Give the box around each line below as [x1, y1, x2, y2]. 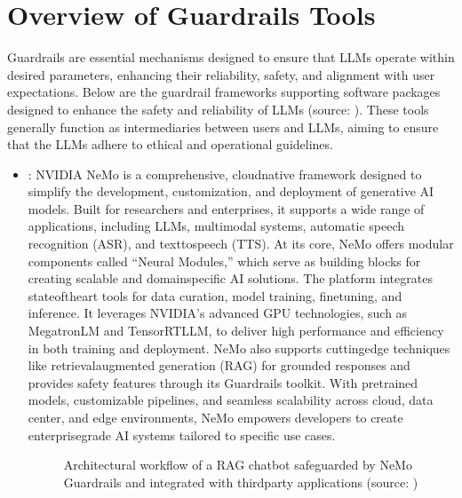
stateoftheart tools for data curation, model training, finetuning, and [28, 286, 402, 304]
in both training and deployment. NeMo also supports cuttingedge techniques [28, 338, 450, 357]
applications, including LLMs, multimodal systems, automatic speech [28, 217, 404, 235]
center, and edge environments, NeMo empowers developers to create [28, 408, 403, 426]
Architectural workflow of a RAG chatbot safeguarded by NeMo [63, 455, 412, 474]
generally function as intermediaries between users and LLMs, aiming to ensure [7, 117, 439, 136]
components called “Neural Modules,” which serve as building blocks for [28, 251, 421, 270]
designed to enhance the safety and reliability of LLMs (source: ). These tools [7, 99, 429, 118]
